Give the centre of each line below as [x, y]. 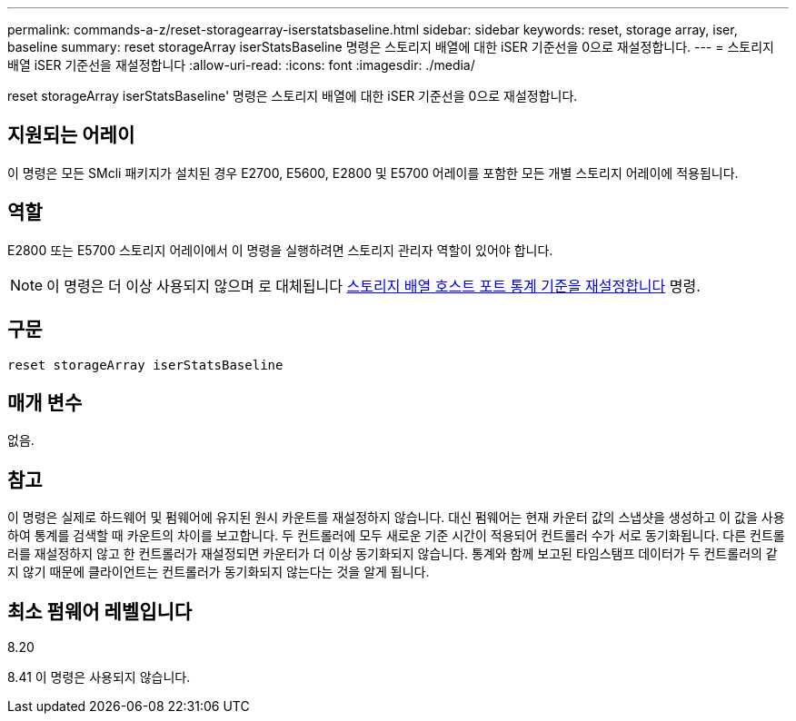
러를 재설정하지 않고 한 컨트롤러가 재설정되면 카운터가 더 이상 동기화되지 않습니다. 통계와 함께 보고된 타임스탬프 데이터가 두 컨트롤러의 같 [393, 554]
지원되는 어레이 [71, 135]
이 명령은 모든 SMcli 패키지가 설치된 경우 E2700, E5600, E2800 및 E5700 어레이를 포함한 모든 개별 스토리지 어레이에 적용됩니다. [373, 173]
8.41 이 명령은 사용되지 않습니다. [99, 677]
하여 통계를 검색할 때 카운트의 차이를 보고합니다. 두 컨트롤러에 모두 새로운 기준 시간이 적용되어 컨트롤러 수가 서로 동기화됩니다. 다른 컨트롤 [396, 536]
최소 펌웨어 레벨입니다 [100, 611]
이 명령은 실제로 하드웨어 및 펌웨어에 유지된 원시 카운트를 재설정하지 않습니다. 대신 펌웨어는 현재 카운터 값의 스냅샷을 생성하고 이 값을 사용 [396, 518]
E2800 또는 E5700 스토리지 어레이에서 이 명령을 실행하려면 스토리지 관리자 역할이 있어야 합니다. [280, 250]
